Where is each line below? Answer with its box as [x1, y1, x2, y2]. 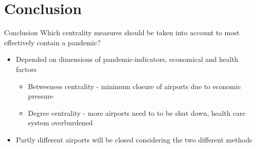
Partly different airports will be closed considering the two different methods [16, 134, 252, 144]
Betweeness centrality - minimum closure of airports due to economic [28, 81, 241, 91]
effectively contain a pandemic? [4, 37, 101, 47]
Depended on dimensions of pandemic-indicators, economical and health [16, 54, 238, 64]
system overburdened [28, 117, 93, 128]
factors [16, 63, 37, 74]
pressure [28, 91, 53, 101]
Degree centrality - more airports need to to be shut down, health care [28, 107, 246, 118]
